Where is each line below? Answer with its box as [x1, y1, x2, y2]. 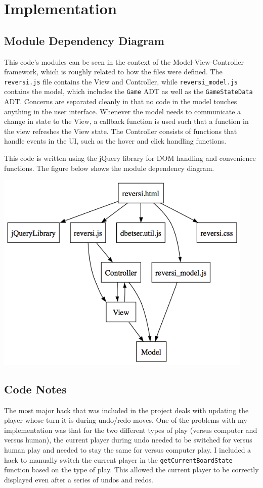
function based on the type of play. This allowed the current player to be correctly [4, 464, 259, 475]
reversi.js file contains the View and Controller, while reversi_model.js [4, 76, 238, 86]
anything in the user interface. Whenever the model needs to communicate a [4, 106, 241, 116]
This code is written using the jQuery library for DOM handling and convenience [4, 153, 256, 163]
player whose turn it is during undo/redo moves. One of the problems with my [4, 415, 247, 425]
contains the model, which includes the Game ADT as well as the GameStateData [4, 86, 253, 97]
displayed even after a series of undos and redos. [4, 474, 153, 484]
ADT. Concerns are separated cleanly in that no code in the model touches [4, 96, 237, 107]
